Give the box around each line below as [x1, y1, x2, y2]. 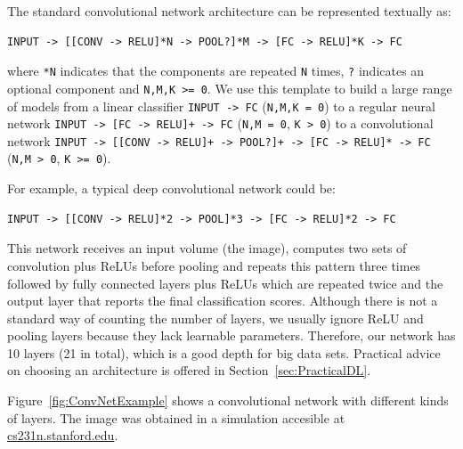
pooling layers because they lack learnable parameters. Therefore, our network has [7, 326, 456, 345]
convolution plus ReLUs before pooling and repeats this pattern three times [7, 256, 421, 274]
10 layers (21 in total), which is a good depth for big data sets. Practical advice [7, 343, 441, 362]
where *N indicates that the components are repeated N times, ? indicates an [7, 61, 425, 80]
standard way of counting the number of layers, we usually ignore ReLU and [7, 308, 424, 327]
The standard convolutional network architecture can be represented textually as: [7, 2, 451, 20]
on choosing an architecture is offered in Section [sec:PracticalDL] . [7, 361, 371, 380]
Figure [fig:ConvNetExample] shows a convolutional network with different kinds [7, 391, 449, 410]
